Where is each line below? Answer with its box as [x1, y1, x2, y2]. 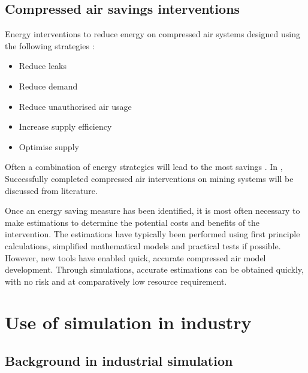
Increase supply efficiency [19, 120, 112, 133]
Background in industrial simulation [5, 351, 233, 370]
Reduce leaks [19, 59, 67, 72]
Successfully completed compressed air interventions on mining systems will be [5, 172, 294, 184]
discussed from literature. [5, 184, 98, 196]
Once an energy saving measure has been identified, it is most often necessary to [5, 204, 300, 217]
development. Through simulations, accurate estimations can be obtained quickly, [5, 263, 304, 276]
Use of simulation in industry [5, 310, 252, 335]
